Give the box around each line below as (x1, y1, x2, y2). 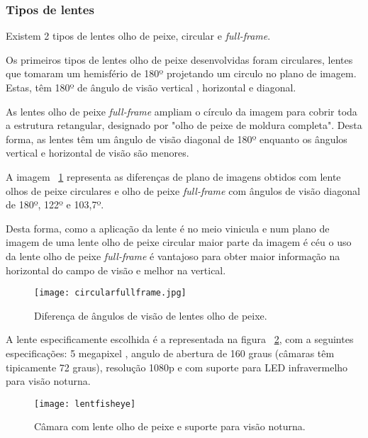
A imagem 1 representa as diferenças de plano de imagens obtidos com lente (6, 169, 341, 184)
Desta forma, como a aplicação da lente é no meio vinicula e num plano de (6, 220, 330, 235)
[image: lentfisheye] (34, 398, 136, 409)
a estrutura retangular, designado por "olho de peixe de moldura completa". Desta (6, 118, 362, 133)
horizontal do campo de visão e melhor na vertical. (6, 262, 226, 277)
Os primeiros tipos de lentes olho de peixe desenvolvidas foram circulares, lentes (6, 52, 353, 67)
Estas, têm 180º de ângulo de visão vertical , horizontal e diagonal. (6, 80, 296, 94)
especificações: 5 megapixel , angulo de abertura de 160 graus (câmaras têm (6, 345, 335, 360)
